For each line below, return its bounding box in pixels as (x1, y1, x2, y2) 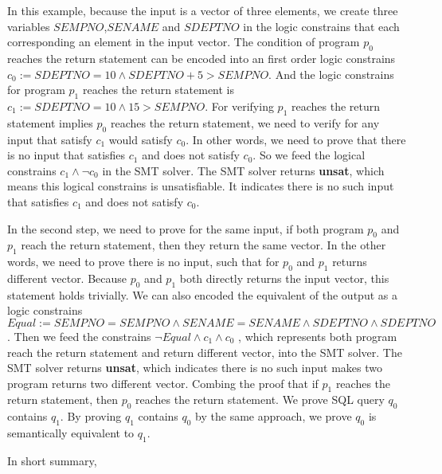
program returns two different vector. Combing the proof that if (7, 374, 319, 391)
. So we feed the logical (252, 147, 366, 163)
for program (7, 81, 65, 98)
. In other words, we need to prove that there (186, 131, 406, 147)
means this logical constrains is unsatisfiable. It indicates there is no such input (7, 178, 394, 194)
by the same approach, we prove (195, 408, 352, 425)
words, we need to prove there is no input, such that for (7, 253, 280, 270)
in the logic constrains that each (243, 18, 400, 34)
